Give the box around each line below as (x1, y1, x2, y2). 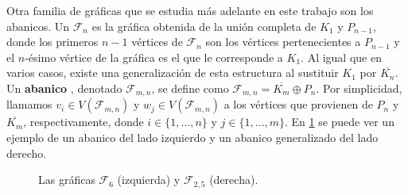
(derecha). (209, 171, 258, 188)
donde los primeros (6, 33, 99, 50)
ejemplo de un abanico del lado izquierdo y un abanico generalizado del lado (6, 129, 379, 146)
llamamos (6, 96, 52, 113)
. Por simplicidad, (316, 79, 402, 96)
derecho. (6, 144, 47, 161)
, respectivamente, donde (23, 113, 144, 130)
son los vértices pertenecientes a (205, 33, 361, 50)
